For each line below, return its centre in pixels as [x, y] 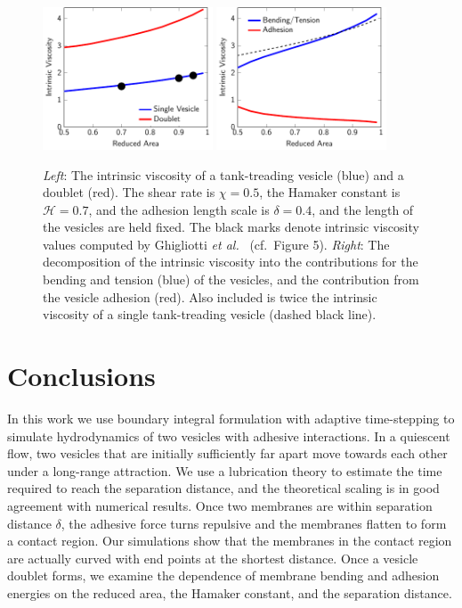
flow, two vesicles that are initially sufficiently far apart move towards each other [227, 453]
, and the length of [363, 209]
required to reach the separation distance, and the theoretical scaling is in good [223, 488]
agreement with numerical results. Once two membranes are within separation [220, 505]
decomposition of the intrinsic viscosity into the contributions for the [231, 262]
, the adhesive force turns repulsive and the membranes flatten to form [254, 523]
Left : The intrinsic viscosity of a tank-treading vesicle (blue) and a [223, 174]
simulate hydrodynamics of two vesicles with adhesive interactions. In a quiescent [229, 435]
